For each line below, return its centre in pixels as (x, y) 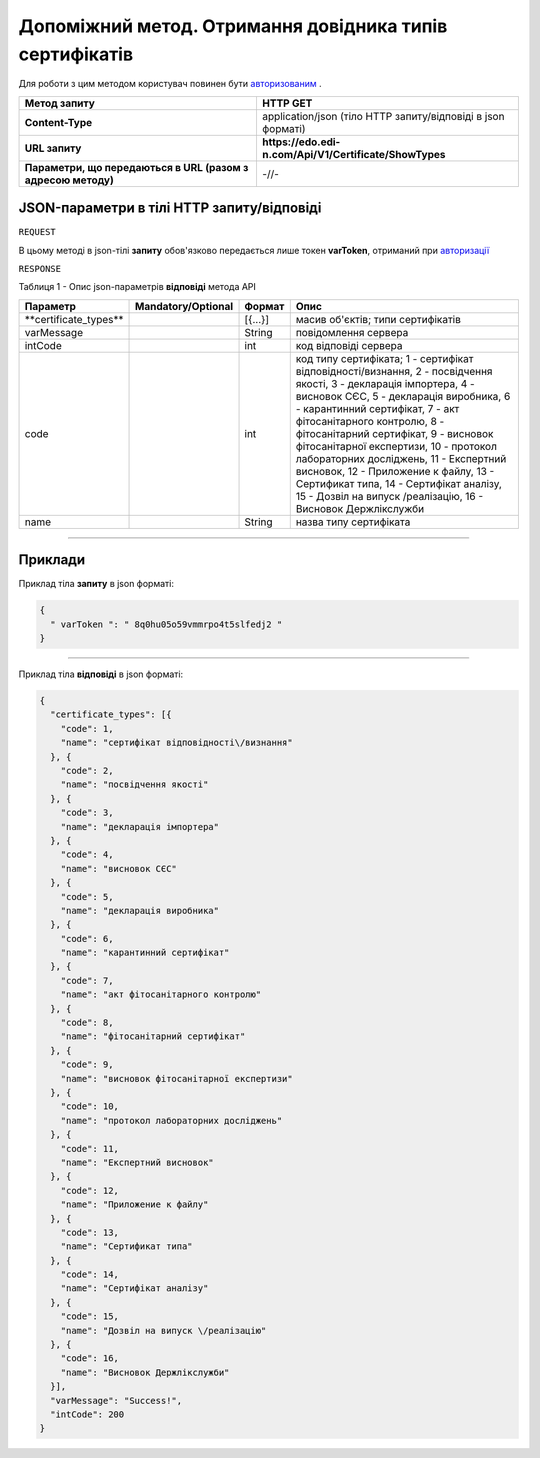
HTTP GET (287, 103)
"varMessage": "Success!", (116, 1400)
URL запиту (53, 148)
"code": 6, (87, 938)
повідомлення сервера (352, 332)
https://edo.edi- (301, 142)
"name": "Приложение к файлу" (134, 1204)
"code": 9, (87, 1064)
